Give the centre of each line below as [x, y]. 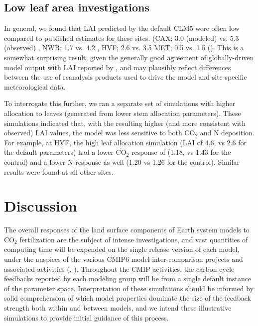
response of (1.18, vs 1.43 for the [181, 152]
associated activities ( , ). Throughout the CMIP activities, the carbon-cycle [119, 269]
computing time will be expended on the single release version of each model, [122, 249]
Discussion [41, 206]
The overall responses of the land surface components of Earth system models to [127, 230]
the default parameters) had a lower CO [65, 152]
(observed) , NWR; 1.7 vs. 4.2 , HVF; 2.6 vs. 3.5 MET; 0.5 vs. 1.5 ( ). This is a [124, 48]
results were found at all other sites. [59, 171]
